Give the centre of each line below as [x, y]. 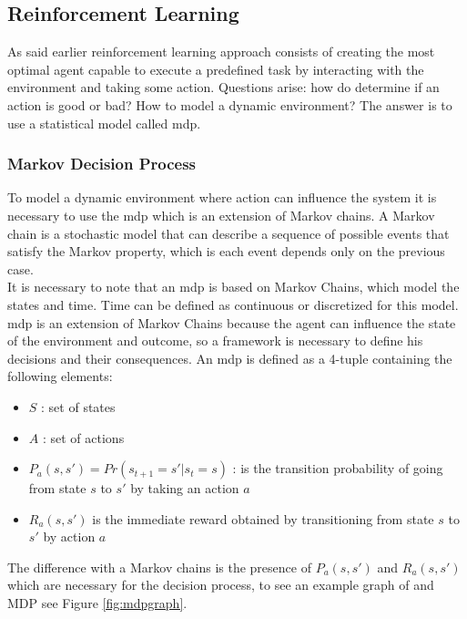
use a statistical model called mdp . [104, 123]
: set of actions [83, 437]
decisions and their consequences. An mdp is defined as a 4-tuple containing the [230, 358]
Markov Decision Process [102, 164]
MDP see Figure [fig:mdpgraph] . [97, 603]
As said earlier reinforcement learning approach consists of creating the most [221, 52]
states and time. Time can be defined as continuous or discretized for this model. [233, 304]
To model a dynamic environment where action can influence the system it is [222, 197]
